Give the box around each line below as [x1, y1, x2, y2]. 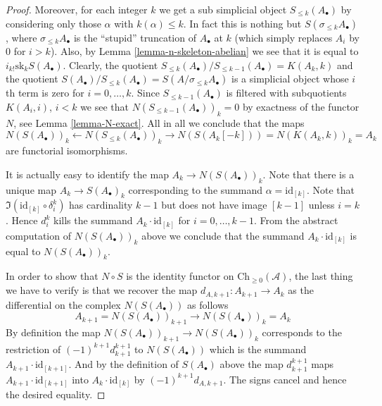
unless [308, 197, 335, 212]
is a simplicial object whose [231, 71, 349, 86]
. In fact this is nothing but [183, 16, 302, 30]
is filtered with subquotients [226, 85, 347, 100]
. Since [131, 85, 160, 100]
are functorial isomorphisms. [6, 143, 128, 158]
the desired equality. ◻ [6, 387, 106, 402]
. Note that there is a [262, 166, 355, 181]
